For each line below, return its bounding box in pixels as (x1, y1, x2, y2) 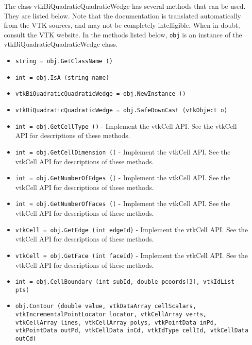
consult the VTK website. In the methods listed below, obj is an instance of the (4, 29, 242, 39)
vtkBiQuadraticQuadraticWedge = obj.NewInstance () (15, 90, 186, 98)
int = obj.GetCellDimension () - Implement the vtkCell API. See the (15, 146, 231, 156)
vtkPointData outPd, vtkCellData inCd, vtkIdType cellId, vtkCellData (15, 327, 249, 334)
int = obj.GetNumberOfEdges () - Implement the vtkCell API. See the (15, 172, 231, 183)
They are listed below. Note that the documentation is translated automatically (4, 10, 241, 20)
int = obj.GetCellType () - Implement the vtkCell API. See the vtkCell (15, 121, 237, 131)
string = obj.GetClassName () (15, 58, 113, 65)
